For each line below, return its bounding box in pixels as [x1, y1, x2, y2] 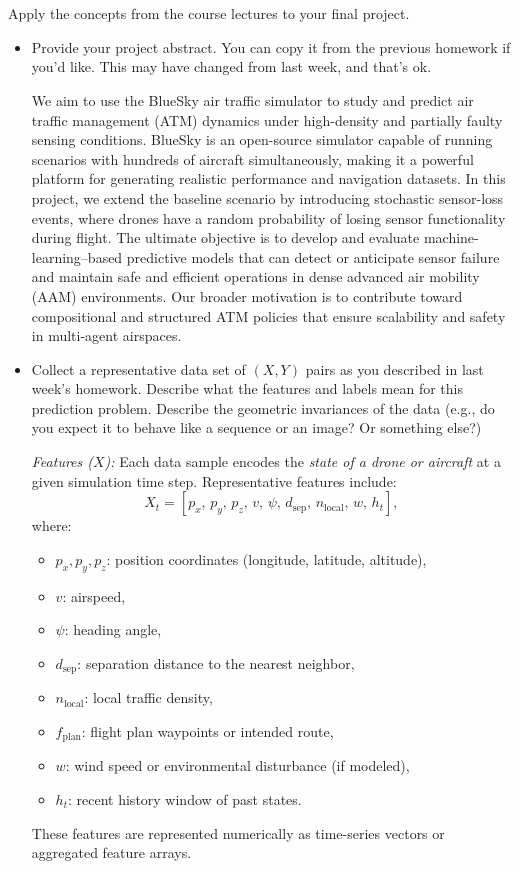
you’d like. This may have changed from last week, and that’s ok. [31, 56, 432, 77]
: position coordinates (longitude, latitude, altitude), [106, 548, 427, 569]
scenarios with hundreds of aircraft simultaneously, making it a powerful [31, 148, 474, 169]
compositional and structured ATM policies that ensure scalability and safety [31, 305, 506, 326]
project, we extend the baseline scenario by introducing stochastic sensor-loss [31, 187, 504, 208]
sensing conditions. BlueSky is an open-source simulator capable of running [31, 129, 493, 150]
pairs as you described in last [305, 358, 484, 379]
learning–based [31, 246, 123, 267]
